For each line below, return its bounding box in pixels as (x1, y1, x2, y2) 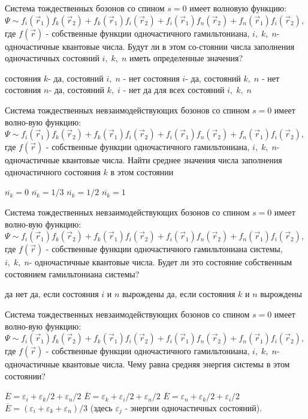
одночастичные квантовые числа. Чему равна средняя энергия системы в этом (5, 358, 290, 370)
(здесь (90, 401, 113, 414)
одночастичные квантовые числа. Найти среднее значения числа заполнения (5, 154, 282, 166)
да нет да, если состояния (5, 288, 99, 300)
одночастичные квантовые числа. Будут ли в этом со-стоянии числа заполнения (5, 40, 295, 52)
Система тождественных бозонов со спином (5, 2, 165, 14)
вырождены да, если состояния (122, 288, 235, 300)
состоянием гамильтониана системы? (5, 267, 140, 280)
